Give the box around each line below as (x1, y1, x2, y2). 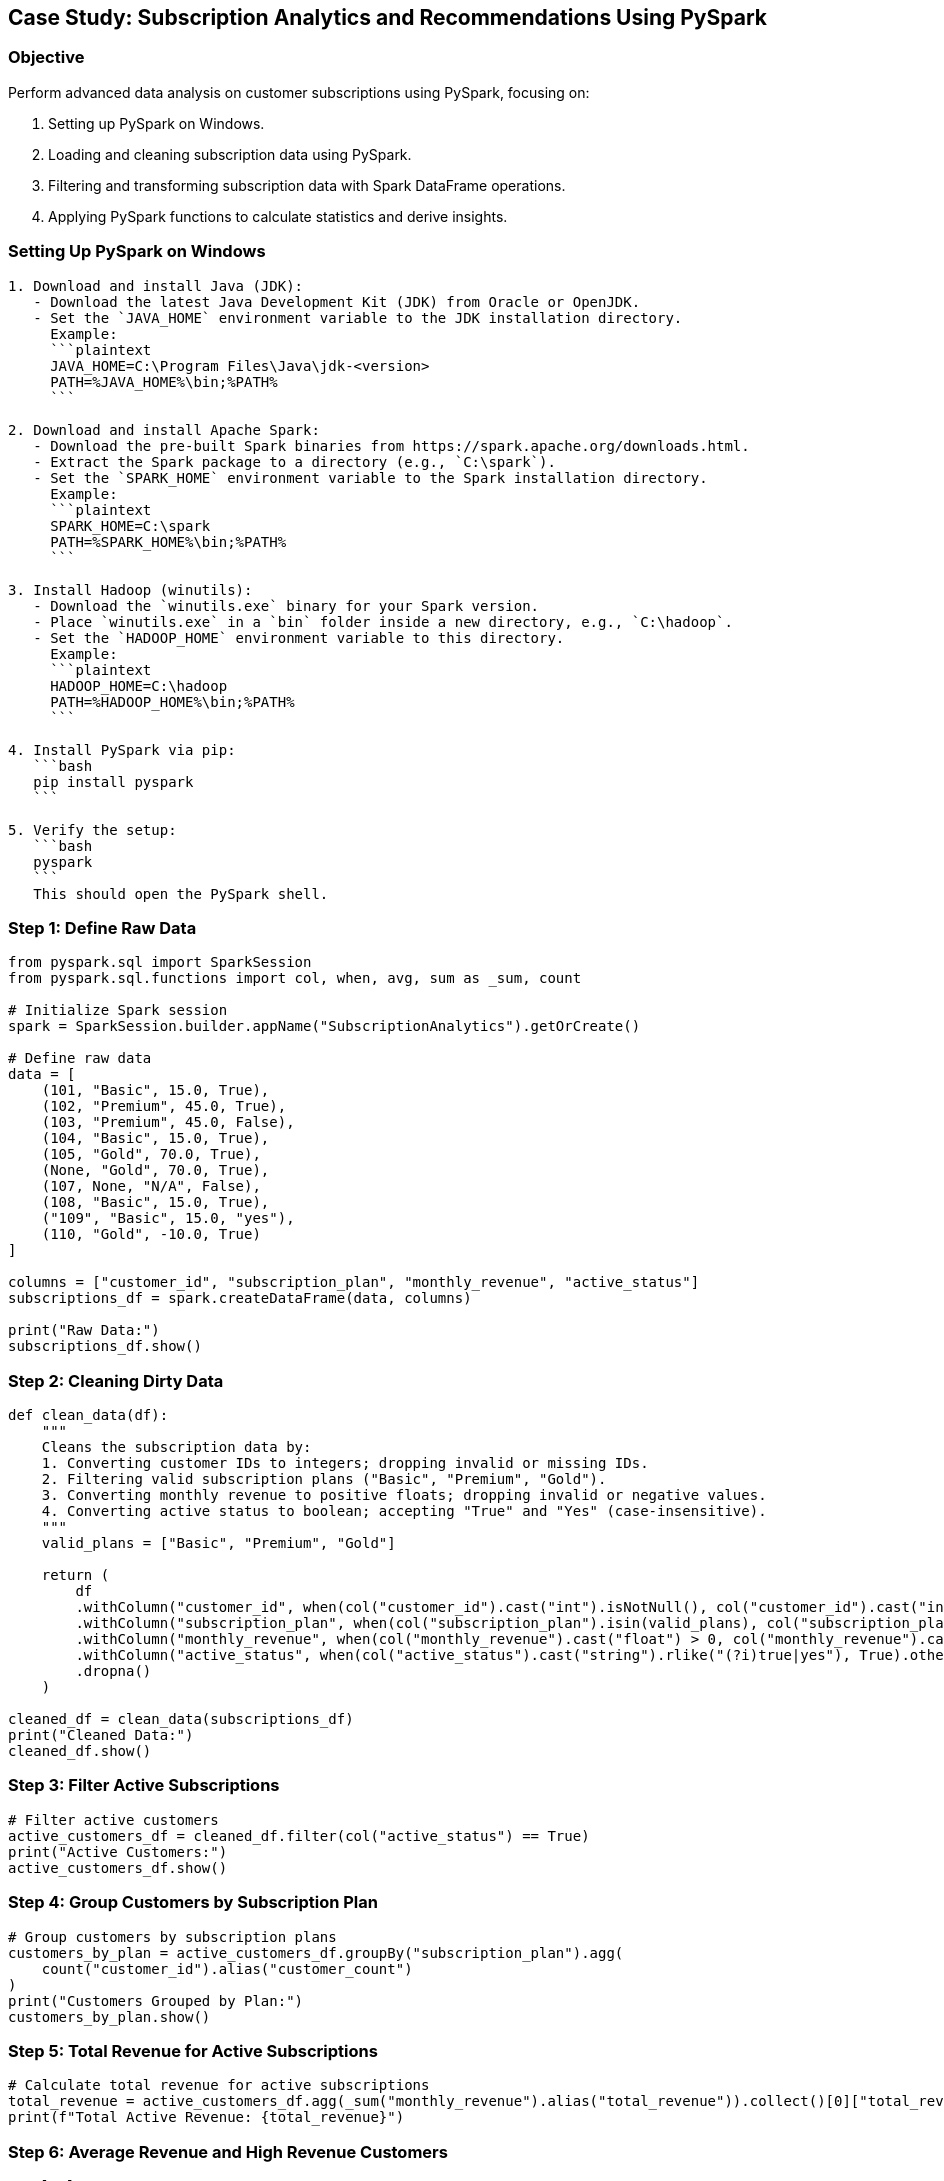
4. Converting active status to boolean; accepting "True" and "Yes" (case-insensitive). (41, 1503, 767, 1520)
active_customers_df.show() (8, 1859, 228, 1876)
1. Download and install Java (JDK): (8, 277, 304, 294)
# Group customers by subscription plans (8, 1928, 337, 1945)
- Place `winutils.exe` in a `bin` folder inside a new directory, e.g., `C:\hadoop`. (33, 613, 733, 630)
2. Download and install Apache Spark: (8, 421, 320, 438)
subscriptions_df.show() (8, 1338, 202, 1355)
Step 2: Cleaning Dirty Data (8, 1370, 224, 1391)
